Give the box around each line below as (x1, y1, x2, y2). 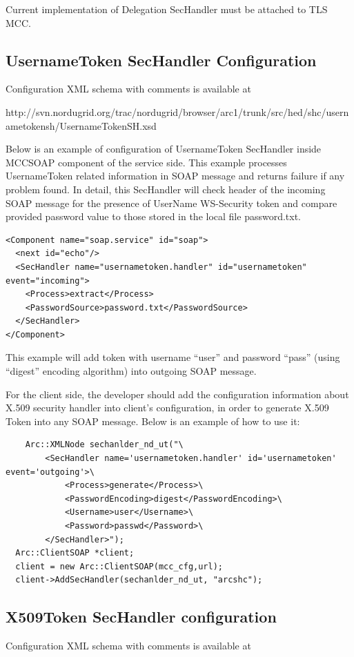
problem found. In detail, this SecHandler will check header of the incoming (6, 182, 326, 196)
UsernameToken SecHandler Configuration (6, 49, 317, 70)
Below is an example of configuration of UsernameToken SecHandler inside (6, 141, 322, 156)
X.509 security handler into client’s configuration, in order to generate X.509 (6, 400, 329, 415)
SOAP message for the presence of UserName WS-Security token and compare (6, 195, 337, 210)
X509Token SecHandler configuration (6, 606, 277, 627)
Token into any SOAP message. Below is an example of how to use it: (6, 413, 300, 428)
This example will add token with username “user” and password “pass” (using (6, 350, 340, 364)
